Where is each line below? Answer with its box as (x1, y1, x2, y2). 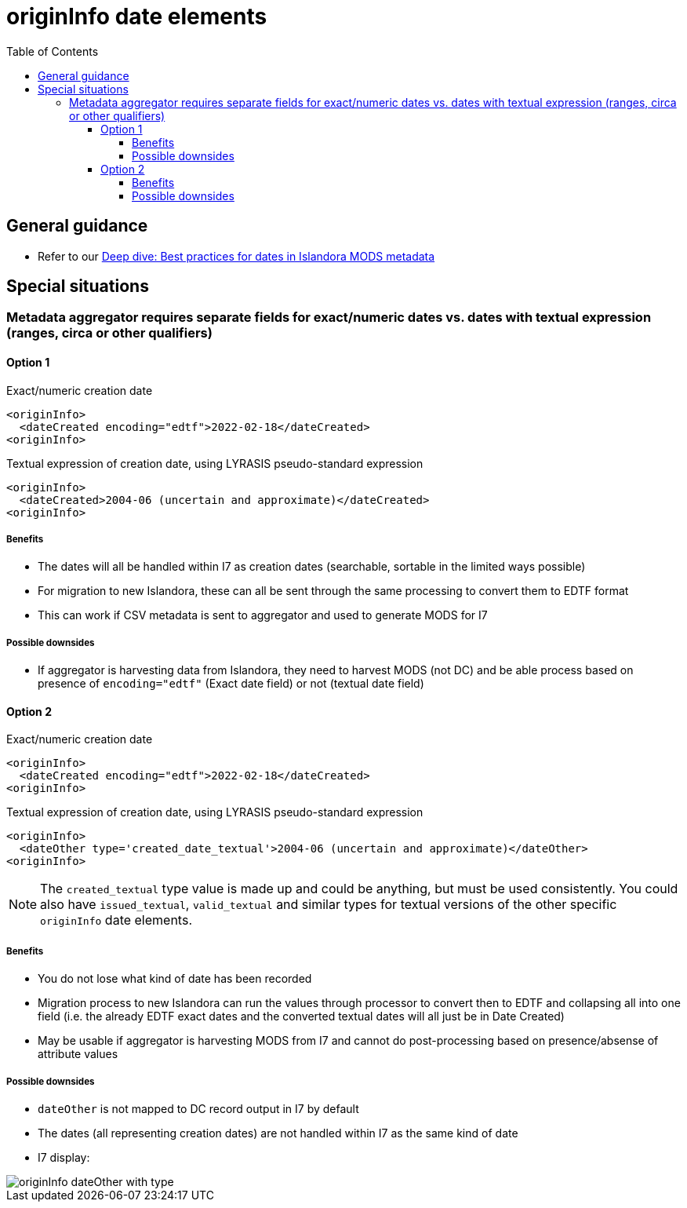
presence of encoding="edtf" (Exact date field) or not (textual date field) (38, 677, 424, 691)
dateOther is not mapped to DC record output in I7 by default (38, 1102, 359, 1115)
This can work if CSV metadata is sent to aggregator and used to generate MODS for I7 (38, 608, 488, 622)
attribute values (38, 1047, 118, 1061)
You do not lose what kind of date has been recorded (38, 972, 312, 986)
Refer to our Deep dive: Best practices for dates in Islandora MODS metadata (38, 249, 435, 263)
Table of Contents (6, 44, 99, 58)
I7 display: (38, 1151, 90, 1164)
